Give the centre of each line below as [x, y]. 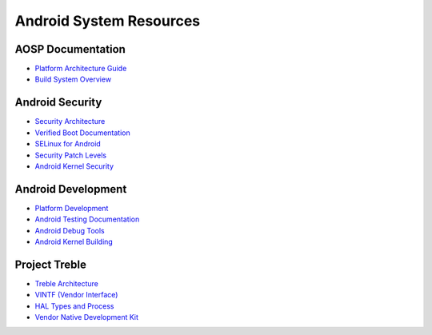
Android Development [71, 189]
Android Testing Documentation [87, 219]
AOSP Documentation [70, 49]
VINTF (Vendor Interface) [76, 295]
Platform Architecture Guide [81, 69]
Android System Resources [108, 21]
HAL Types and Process [74, 306]
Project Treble [51, 264]
